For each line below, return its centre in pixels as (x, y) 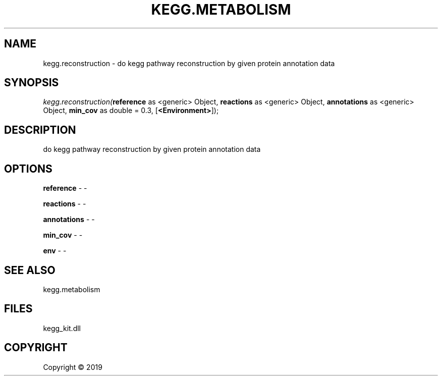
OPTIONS (28, 169)
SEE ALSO (30, 270)
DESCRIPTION (40, 130)
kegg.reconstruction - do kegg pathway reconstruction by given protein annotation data (189, 63)
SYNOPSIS (32, 83)
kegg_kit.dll (62, 328)
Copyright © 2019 (73, 367)
